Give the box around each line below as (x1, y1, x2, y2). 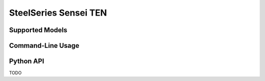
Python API (9, 57, 44, 65)
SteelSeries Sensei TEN (9, 7, 107, 18)
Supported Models (9, 26, 67, 34)
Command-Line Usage (9, 41, 79, 50)
